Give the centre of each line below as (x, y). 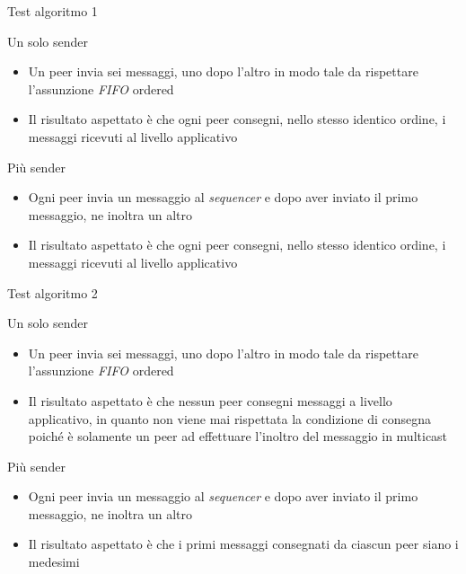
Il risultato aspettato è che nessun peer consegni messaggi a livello (210, 400)
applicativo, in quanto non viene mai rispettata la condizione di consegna (230, 418)
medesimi (54, 562)
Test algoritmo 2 (53, 292)
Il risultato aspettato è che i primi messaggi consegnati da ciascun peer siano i (243, 544)
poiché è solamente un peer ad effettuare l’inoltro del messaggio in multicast (238, 436)
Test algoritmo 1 (53, 11)
